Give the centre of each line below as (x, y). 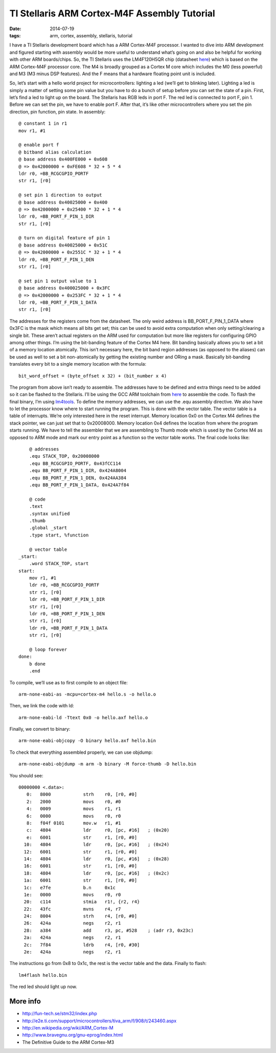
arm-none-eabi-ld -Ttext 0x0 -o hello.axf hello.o (83, 718)
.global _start (48, 528)
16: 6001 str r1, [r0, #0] (80, 866)
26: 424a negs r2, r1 (72, 923)
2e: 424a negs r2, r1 (72, 952)
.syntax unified (49, 513)
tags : (15, 35)
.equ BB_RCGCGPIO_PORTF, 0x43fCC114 (75, 463)
